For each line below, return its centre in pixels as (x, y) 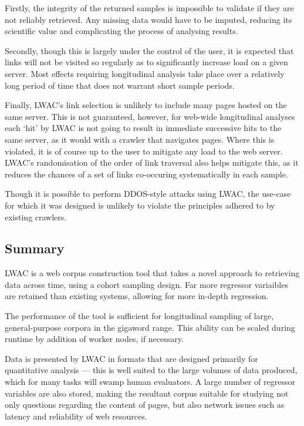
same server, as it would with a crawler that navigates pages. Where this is (140, 139)
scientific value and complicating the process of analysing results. (121, 31)
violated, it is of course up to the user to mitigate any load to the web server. (144, 151)
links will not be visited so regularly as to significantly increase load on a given (146, 62)
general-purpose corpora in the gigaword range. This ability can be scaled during (150, 327)
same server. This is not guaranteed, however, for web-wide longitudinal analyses (150, 116)
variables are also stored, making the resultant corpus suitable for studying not (147, 393)
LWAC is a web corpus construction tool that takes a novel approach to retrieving (152, 273)
